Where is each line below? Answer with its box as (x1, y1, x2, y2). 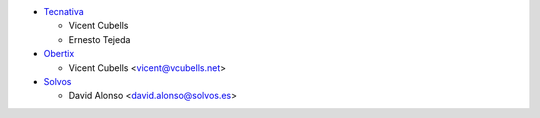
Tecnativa (43, 6, 84, 17)
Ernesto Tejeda (68, 33, 131, 45)
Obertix (43, 48, 75, 60)
